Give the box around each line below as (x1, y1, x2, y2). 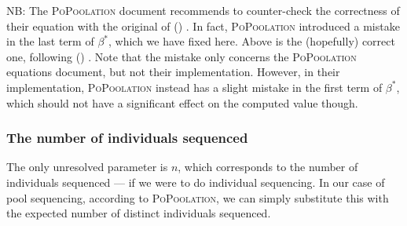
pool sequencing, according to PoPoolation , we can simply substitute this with (6, 189, 389, 206)
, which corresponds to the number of (178, 159, 358, 175)
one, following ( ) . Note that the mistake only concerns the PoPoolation (6, 48, 357, 64)
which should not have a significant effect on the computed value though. (6, 94, 358, 111)
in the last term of (6, 33, 94, 49)
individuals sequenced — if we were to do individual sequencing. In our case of (6, 173, 385, 190)
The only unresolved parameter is (6, 159, 168, 175)
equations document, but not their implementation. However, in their (6, 64, 340, 80)
